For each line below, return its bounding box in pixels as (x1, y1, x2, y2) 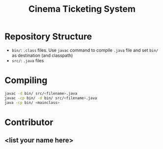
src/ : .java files (11, 57, 44, 63)
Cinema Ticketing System (28, 3, 136, 15)
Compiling (4, 75, 48, 86)
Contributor (4, 117, 54, 128)
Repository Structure (4, 31, 92, 42)
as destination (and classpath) (11, 52, 73, 58)
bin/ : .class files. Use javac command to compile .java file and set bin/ (11, 47, 159, 53)
